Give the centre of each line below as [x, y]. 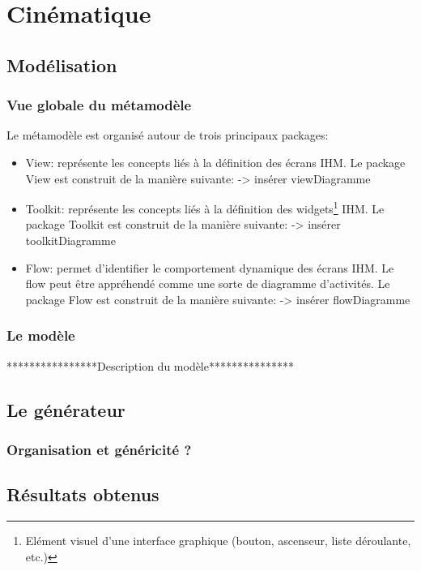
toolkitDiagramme [70, 240]
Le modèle [41, 335]
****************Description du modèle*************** [150, 365]
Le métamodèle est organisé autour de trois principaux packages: [168, 135]
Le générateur [66, 409]
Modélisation [62, 64]
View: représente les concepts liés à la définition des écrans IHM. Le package [215, 162]
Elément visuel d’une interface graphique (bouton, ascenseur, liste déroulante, [218, 541]
